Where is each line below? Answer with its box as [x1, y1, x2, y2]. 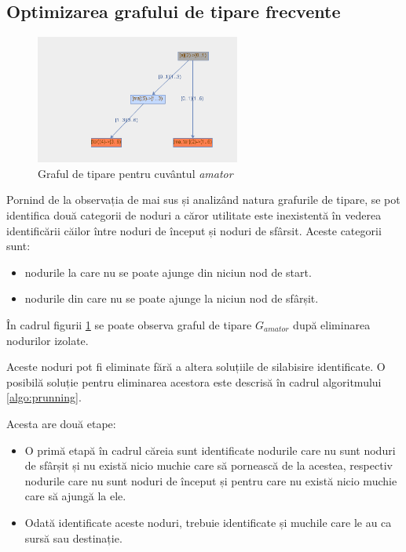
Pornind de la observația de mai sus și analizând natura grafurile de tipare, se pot [6, 191, 401, 208]
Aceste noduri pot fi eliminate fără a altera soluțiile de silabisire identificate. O [6, 358, 386, 375]
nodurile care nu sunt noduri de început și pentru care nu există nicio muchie [24, 472, 397, 488]
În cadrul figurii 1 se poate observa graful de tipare [6, 316, 252, 332]
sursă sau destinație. [24, 529, 123, 546]
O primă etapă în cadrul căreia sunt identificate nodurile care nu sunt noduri [24, 441, 396, 458]
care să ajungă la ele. [24, 488, 126, 504]
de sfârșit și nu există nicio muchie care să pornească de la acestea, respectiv [24, 457, 393, 474]
